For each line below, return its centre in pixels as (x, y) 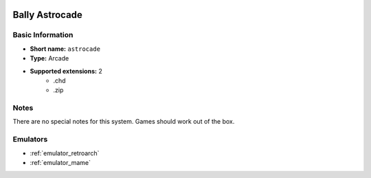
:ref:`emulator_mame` (60, 163)
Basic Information (43, 35)
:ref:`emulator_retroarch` (65, 153)
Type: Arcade (49, 58)
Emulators (30, 140)
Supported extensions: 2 (66, 71)
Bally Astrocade (47, 15)
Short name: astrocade (65, 49)
